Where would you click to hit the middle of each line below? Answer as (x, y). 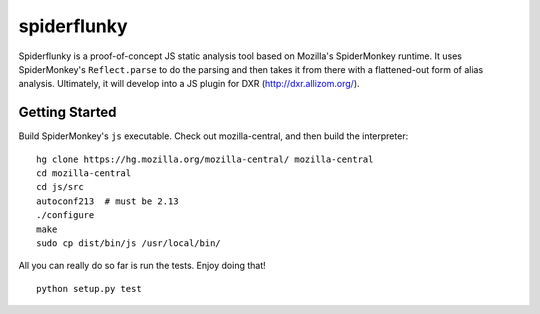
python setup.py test (89, 288)
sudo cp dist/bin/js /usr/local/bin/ (129, 243)
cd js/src (60, 187)
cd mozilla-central (84, 173)
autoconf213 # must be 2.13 (107, 201)
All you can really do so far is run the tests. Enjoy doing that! (142, 266)
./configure (65, 215)
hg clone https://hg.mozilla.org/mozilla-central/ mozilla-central (205, 159)
